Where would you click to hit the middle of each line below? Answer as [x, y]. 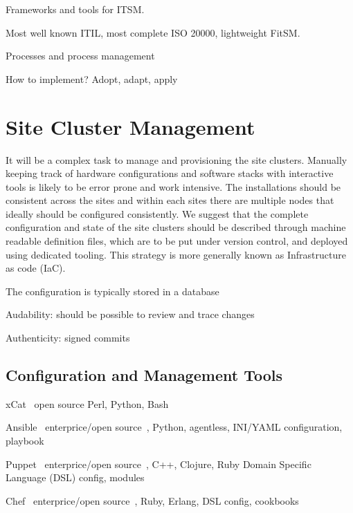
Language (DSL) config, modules [75, 477]
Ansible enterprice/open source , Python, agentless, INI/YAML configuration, [174, 427]
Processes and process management [80, 56]
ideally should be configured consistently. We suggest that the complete [157, 213]
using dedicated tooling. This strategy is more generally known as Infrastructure [176, 254]
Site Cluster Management [130, 126]
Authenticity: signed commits [68, 338]
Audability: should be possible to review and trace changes [130, 314]
